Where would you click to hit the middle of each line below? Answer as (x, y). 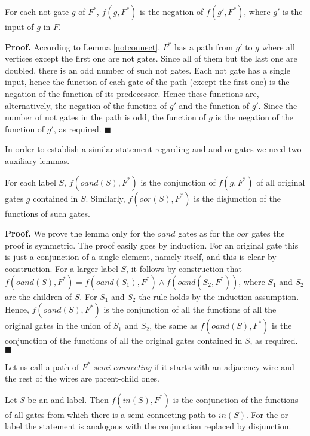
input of (19, 26)
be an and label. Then (68, 399)
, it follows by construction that (184, 268)
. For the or (267, 414)
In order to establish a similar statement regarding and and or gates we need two (153, 149)
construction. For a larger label (62, 268)
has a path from (204, 46)
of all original (281, 182)
